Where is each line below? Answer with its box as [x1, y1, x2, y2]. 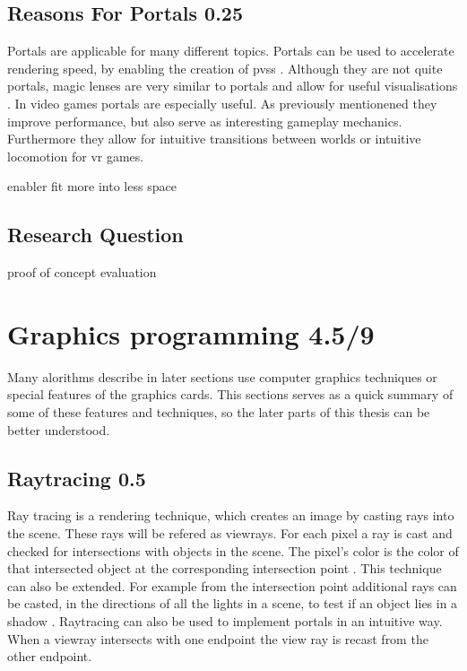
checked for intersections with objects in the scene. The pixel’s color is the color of [7, 541, 459, 560]
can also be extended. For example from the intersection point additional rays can [7, 576, 457, 595]
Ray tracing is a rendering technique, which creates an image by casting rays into [7, 506, 454, 525]
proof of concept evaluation [7, 263, 157, 282]
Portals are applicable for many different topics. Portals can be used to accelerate [7, 41, 454, 60]
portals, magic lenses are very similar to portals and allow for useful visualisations [7, 76, 458, 95]
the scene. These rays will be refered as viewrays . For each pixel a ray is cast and [7, 524, 453, 543]
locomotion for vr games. [7, 146, 144, 165]
